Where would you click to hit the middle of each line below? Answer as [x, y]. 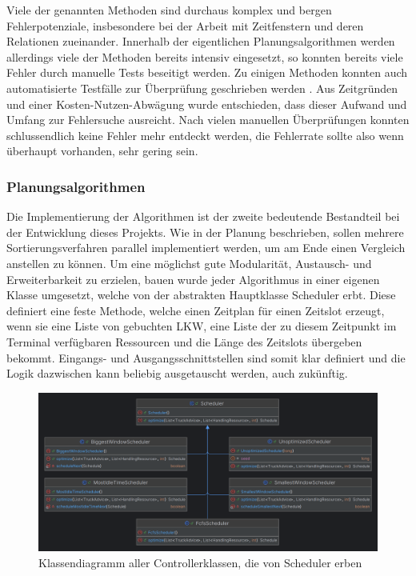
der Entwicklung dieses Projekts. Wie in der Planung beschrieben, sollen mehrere [205, 232]
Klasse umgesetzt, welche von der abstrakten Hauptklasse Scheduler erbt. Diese [201, 295]
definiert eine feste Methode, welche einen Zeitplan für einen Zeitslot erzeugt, [196, 310]
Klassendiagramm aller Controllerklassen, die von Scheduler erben [200, 563]
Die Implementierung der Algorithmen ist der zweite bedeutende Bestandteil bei [203, 216]
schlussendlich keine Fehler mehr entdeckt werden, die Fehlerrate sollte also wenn [205, 135]
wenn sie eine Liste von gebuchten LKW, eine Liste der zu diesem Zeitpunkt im [202, 326]
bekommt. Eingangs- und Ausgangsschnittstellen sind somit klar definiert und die [206, 357]
